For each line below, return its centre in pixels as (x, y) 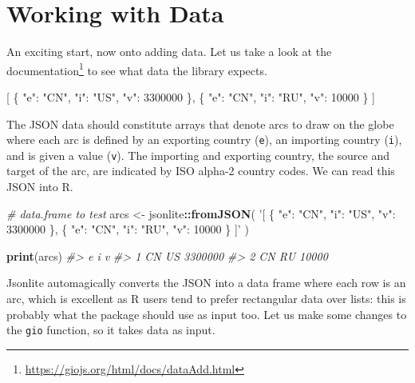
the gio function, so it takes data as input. (111, 330)
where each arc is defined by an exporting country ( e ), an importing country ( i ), (204, 140)
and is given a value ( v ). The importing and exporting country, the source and (198, 155)
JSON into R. (40, 187)
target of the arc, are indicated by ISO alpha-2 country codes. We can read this (201, 171)
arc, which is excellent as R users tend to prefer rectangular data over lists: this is (206, 299)
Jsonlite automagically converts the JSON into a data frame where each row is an (206, 283)
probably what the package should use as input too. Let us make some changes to (207, 314)
